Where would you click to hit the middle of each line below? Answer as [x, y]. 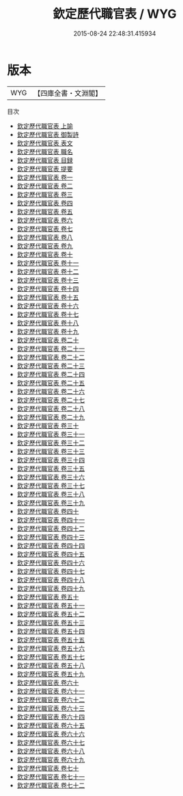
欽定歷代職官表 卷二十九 [51, 417]
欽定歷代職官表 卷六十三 [51, 708]
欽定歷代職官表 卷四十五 [51, 554]
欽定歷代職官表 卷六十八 [51, 751]
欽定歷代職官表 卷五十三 [51, 622]
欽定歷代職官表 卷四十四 [51, 545]
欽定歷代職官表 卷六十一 [51, 691]
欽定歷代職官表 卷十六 [48, 306]
